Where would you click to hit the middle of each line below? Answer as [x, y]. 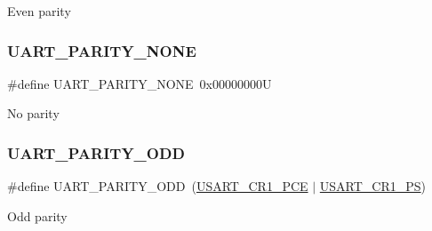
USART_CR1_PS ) [373, 186]
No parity [33, 113]
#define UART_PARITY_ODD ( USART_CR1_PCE [158, 186]
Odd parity [37, 215]
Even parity [39, 11]
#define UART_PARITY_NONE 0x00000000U [140, 83]
